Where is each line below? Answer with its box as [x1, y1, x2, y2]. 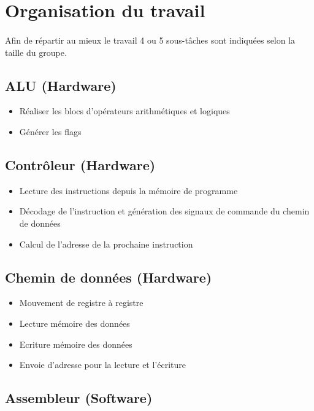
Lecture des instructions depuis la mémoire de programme [19, 184, 238, 197]
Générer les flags [19, 125, 82, 138]
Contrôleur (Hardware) [5, 155, 156, 174]
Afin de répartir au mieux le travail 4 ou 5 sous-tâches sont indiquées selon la [5, 33, 296, 46]
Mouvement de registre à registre [19, 296, 144, 309]
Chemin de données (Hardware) [5, 267, 212, 286]
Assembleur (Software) [5, 388, 153, 407]
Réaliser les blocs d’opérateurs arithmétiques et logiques [19, 104, 230, 117]
